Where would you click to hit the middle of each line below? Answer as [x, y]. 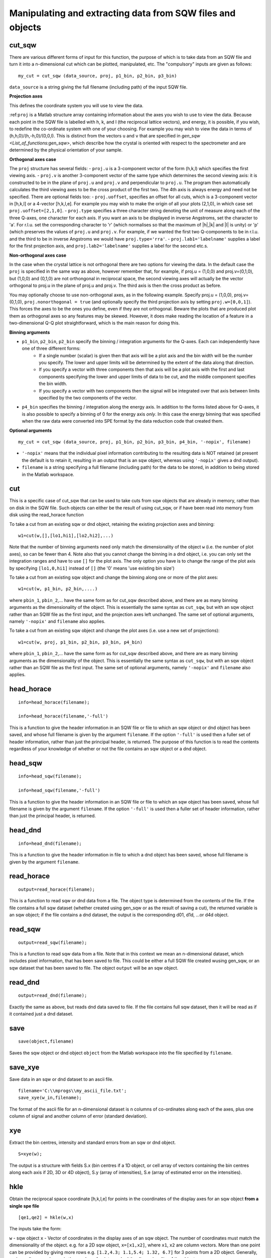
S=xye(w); [30, 1154]
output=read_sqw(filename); [53, 942]
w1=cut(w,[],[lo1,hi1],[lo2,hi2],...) [66, 536]
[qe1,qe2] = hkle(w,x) [46, 1217]
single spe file [24, 1206]
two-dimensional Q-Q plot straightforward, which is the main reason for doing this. [95, 323]
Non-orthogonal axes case [38, 255]
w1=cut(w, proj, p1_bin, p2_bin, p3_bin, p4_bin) [81, 642]
